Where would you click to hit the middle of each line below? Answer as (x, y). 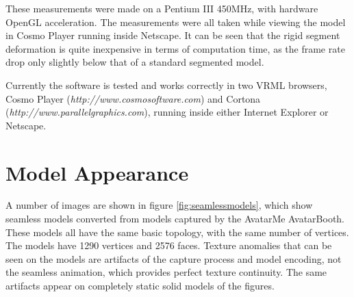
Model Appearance (97, 172)
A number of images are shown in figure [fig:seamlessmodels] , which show (159, 205)
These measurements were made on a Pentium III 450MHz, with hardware (162, 8)
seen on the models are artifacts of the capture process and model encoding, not (174, 258)
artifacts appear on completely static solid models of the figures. (140, 286)
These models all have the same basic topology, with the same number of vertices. (177, 232)
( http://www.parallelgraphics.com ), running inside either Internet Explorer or (167, 112)
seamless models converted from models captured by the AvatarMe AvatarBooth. (175, 219)
